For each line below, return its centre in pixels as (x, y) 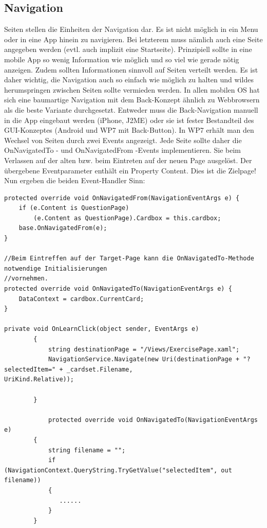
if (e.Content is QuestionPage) (74, 208)
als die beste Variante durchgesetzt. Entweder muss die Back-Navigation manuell (131, 109)
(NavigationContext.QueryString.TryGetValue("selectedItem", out (118, 470)
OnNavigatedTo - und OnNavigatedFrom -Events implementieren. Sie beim (123, 150)
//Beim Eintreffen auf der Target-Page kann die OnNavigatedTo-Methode (129, 259)
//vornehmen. (26, 279)
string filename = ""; (87, 450)
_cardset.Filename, (100, 369)
